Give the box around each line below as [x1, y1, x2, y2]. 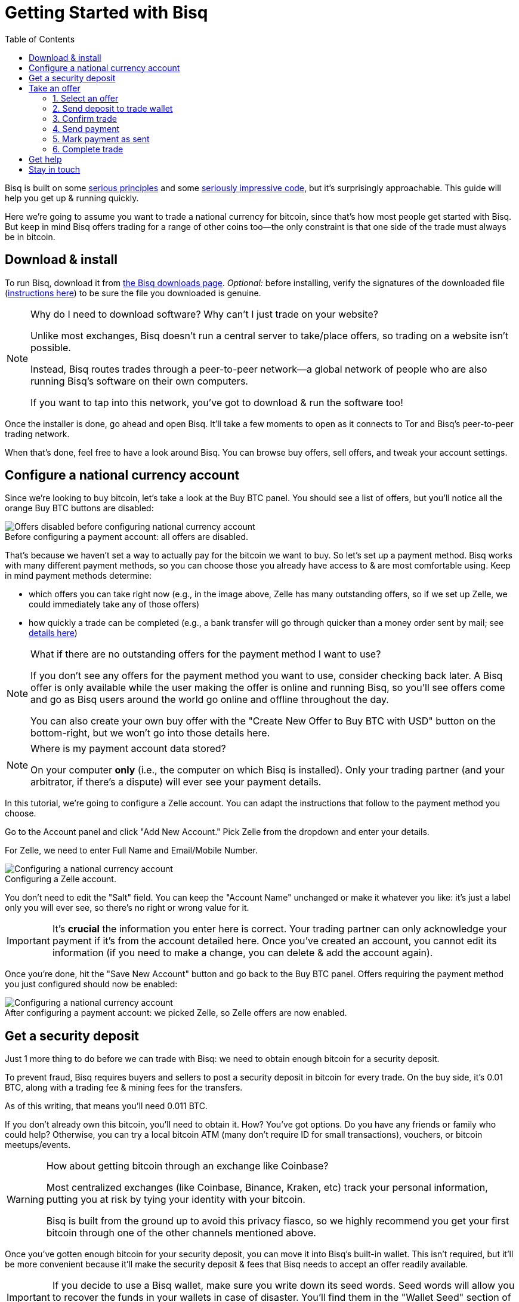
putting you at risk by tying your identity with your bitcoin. [46, 1193, 305, 1206]
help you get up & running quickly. [5, 192, 139, 203]
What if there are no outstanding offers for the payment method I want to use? [30, 648, 381, 661]
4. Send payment [52, 123, 119, 134]
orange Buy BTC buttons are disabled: [5, 503, 154, 514]
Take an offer [29, 82, 81, 93]
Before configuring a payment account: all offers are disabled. [5, 532, 249, 542]
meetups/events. [5, 1140, 71, 1150]
